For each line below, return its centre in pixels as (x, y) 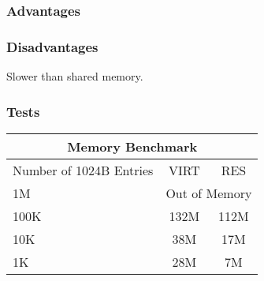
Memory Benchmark (132, 146)
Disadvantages (52, 46)
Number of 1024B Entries (83, 170)
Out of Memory (209, 193)
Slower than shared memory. (75, 76)
